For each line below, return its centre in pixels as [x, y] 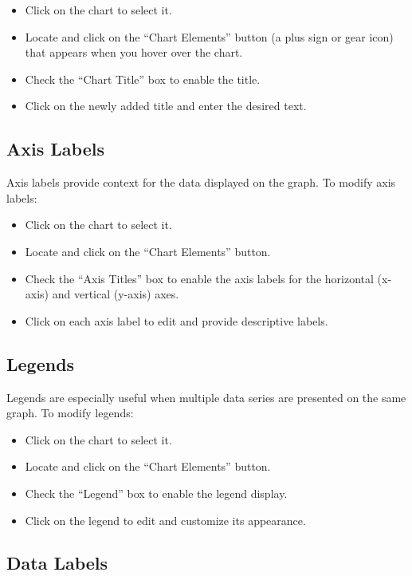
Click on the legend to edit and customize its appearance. [165, 520]
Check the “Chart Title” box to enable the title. [143, 79]
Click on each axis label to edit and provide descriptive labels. [177, 320]
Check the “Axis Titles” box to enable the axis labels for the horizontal [199, 278]
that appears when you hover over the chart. [134, 52]
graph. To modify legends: [70, 413]
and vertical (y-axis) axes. [116, 294]
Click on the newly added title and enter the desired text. [166, 106]
